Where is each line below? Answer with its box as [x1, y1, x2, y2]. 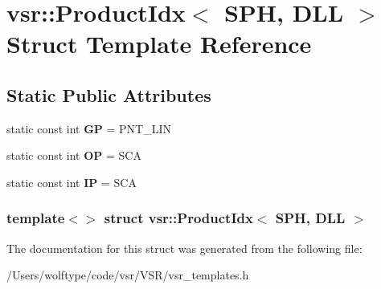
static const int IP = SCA [6, 173, 137, 190]
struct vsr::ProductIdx [104, 208, 253, 228]
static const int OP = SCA [6, 147, 141, 164]
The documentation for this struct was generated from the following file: [6, 239, 363, 256]
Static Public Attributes [6, 82, 211, 107]
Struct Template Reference [6, 27, 312, 60]
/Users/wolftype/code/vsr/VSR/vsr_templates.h [6, 267, 249, 283]
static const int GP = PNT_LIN [6, 120, 172, 136]
